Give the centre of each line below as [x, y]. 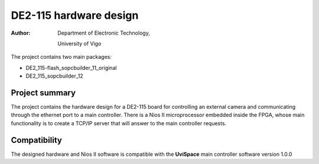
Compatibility [36, 140]
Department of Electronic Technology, [104, 33]
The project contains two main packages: [61, 57]
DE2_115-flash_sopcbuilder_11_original [71, 68]
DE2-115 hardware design [75, 15]
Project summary [43, 93]
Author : [21, 33]
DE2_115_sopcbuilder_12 [55, 76]
